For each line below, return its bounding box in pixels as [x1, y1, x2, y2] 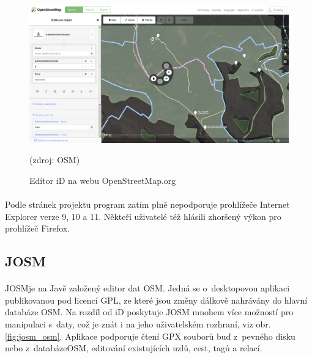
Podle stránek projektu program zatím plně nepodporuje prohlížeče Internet [5, 198, 290, 211]
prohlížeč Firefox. [5, 222, 70, 235]
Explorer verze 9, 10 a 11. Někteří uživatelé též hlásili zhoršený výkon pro [5, 210, 281, 222]
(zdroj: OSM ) [29, 153, 80, 166]
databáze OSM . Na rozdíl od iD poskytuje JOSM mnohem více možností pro [5, 305, 294, 318]
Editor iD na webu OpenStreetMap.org [29, 174, 176, 186]
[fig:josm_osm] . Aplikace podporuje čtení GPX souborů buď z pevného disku [5, 329, 295, 342]
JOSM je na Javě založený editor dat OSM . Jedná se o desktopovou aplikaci [5, 282, 290, 294]
